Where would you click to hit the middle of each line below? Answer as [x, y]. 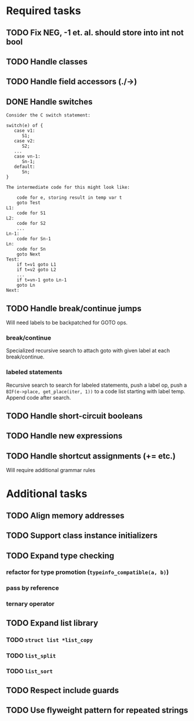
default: [24, 167]
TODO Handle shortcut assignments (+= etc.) [91, 456]
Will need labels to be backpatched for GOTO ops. [67, 323]
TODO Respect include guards [63, 690]
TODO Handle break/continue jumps [74, 308]
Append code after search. [39, 397]
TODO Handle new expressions [64, 436]
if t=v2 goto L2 [37, 270]
